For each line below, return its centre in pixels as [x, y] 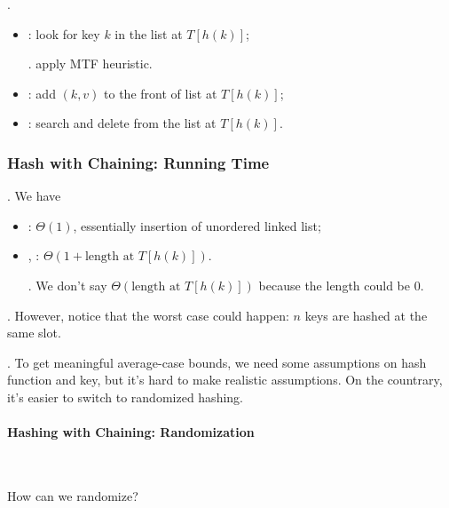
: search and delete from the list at [122, 123]
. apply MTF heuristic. [90, 63]
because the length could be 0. [341, 285]
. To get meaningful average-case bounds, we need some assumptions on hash [217, 362]
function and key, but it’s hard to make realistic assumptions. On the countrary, [225, 380]
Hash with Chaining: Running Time [138, 162]
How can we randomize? [73, 495]
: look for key [64, 33]
